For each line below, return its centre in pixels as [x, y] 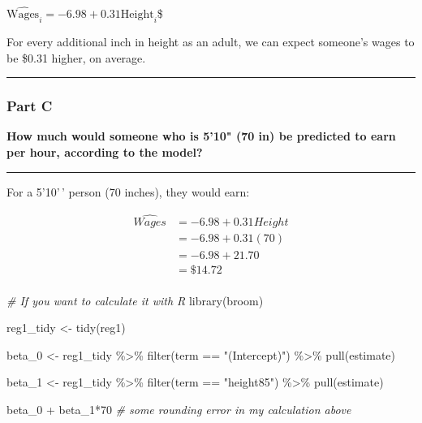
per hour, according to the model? [105, 152]
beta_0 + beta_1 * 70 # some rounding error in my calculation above [179, 409]
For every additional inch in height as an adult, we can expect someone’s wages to [211, 42]
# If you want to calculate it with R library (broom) [135, 300]
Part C [30, 106]
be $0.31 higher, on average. [76, 57]
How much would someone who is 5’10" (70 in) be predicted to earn [201, 136]
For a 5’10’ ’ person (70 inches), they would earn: [128, 191]
